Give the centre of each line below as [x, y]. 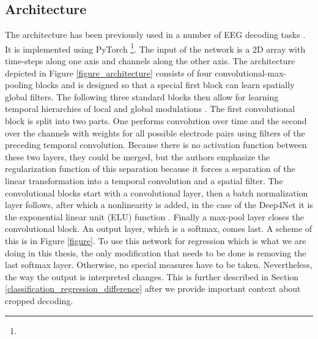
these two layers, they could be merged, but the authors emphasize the [138, 156]
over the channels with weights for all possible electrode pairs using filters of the [155, 132]
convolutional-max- [250, 73]
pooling [19, 85]
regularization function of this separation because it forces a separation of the [150, 169]
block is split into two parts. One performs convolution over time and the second [156, 121]
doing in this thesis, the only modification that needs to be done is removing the [156, 252]
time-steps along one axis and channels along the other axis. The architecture [150, 61]
